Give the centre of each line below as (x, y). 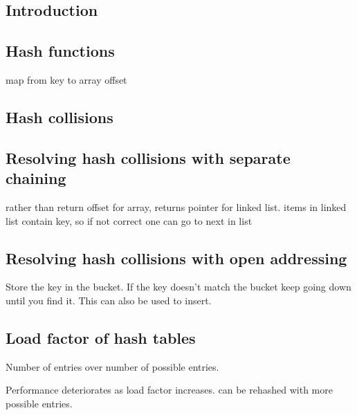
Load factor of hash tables (101, 337)
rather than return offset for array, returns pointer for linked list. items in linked (176, 206)
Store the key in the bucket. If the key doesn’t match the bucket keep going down (178, 287)
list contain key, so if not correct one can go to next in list (129, 220)
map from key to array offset (66, 79)
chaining (36, 178)
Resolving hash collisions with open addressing (176, 258)
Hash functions (60, 51)
